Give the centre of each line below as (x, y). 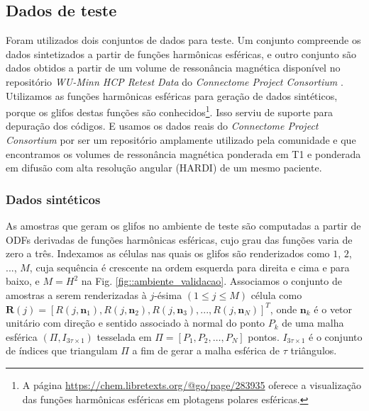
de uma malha (313, 323)
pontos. (264, 336)
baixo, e (23, 281)
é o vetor (333, 309)
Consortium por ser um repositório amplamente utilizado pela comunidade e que (181, 140)
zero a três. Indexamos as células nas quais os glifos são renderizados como (168, 253)
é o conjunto (336, 336)
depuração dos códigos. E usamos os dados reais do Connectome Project (162, 126)
